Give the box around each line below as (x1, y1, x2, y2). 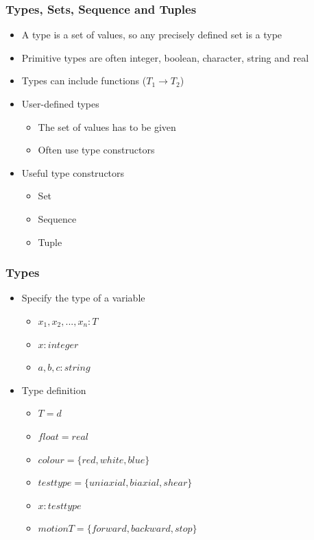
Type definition (21, 382, 86, 397)
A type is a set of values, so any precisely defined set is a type (21, 27, 282, 42)
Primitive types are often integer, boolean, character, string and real (21, 50, 309, 64)
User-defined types (21, 97, 99, 110)
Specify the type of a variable (21, 291, 145, 305)
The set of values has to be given (38, 119, 176, 134)
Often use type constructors (38, 143, 155, 157)
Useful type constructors (21, 165, 125, 180)
